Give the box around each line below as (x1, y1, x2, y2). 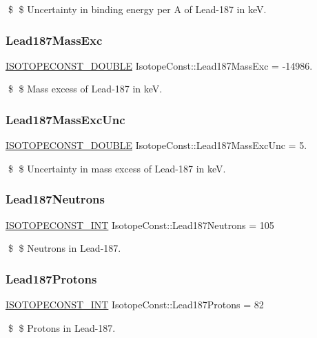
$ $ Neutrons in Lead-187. (8, 241, 121, 255)
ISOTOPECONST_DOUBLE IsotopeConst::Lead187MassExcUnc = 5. (6, 138, 307, 152)
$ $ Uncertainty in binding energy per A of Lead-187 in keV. (8, 2, 267, 16)
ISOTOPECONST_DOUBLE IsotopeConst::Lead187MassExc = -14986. (6, 58, 313, 72)
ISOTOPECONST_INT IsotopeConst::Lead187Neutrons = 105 (6, 217, 274, 232)
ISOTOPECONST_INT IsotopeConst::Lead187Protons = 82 (6, 297, 264, 312)
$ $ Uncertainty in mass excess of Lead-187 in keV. (8, 161, 226, 175)
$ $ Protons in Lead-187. (8, 320, 116, 335)
